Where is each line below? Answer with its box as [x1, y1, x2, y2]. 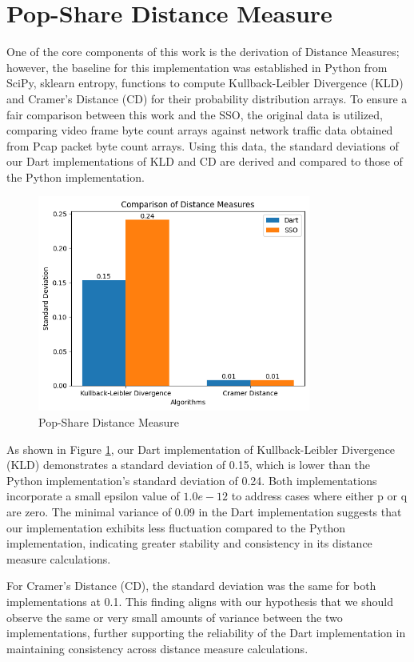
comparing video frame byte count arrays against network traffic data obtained [6, 122, 393, 138]
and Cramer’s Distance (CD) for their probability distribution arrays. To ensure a [6, 90, 408, 106]
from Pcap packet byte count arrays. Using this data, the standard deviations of [6, 137, 399, 154]
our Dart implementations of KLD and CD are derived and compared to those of [6, 153, 403, 170]
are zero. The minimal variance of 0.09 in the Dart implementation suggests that [6, 503, 402, 520]
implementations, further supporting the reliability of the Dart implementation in [6, 624, 406, 641]
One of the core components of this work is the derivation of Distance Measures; [6, 43, 400, 60]
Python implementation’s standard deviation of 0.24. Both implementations [6, 471, 377, 488]
